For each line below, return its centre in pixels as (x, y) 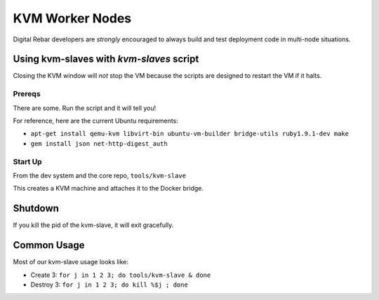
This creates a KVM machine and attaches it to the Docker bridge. (108, 189)
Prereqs (27, 94)
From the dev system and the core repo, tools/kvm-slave (99, 175)
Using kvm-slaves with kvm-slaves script (106, 59)
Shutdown (36, 209)
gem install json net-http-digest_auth (99, 143)
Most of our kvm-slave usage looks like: (71, 262)
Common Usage (49, 245)
